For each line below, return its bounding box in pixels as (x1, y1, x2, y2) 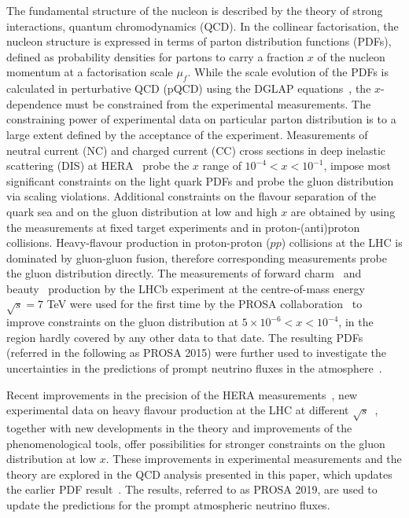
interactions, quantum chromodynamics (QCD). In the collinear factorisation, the (6, 17, 399, 34)
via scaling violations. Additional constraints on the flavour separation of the (6, 188, 376, 204)
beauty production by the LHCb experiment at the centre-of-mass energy (6, 280, 365, 296)
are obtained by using (290, 203, 396, 219)
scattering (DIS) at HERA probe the (6, 157, 190, 174)
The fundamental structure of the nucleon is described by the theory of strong (6, 2, 383, 18)
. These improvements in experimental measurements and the (105, 450, 402, 467)
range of (202, 157, 241, 174)
